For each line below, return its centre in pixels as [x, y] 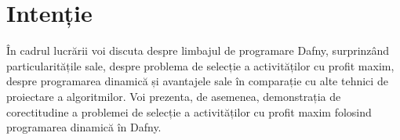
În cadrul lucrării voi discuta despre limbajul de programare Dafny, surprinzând [198, 50]
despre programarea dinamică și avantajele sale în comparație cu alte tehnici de [197, 81]
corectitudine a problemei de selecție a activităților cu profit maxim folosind [189, 111]
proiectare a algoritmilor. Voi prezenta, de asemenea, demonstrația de [174, 96]
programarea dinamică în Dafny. [84, 127]
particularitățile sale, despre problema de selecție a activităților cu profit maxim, [200, 65]
